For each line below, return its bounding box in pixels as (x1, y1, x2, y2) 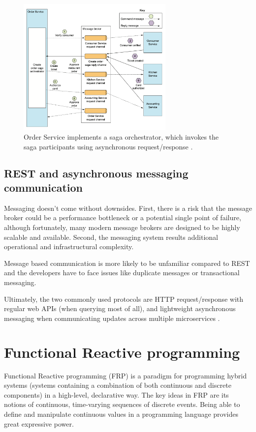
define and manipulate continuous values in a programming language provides (4, 408, 238, 419)
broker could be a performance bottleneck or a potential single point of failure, (4, 212, 241, 223)
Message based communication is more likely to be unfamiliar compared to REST (4, 258, 250, 268)
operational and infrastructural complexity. (4, 241, 134, 252)
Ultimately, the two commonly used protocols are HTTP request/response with (4, 293, 244, 304)
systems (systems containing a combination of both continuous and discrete (4, 380, 231, 390)
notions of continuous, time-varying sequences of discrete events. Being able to (4, 399, 240, 409)
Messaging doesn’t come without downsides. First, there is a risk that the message (4, 202, 252, 213)
